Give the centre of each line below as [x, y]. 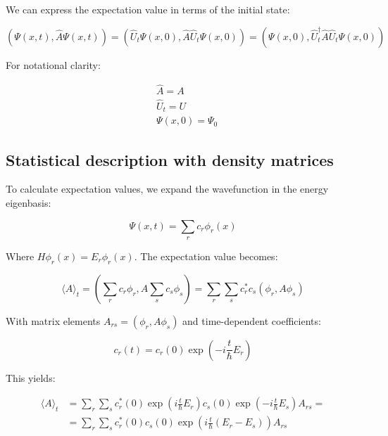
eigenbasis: [29, 202]
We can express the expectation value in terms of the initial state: [148, 9]
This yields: [31, 377]
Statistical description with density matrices [170, 159]
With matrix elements [53, 320]
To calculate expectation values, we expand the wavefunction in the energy [167, 189]
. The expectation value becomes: [206, 256]
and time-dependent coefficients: [252, 320]
